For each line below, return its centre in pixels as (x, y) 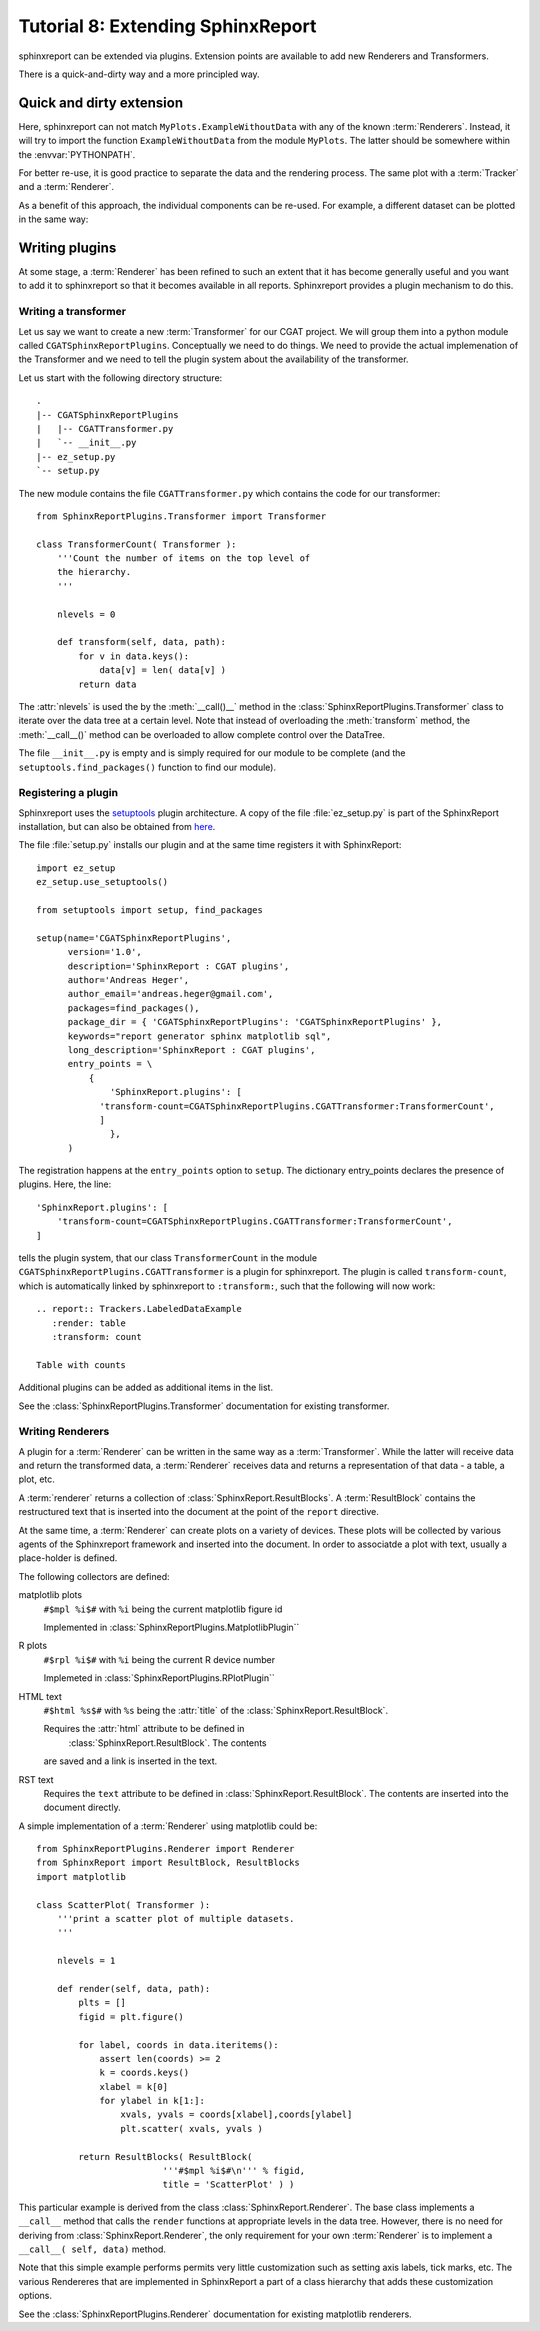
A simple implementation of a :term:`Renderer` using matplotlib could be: (168, 1826)
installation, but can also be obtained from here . (117, 827)
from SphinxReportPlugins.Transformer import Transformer (181, 516)
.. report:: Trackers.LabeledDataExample (139, 1309)
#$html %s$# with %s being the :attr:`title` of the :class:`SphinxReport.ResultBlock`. (216, 1710)
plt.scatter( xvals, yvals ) (192, 2128)
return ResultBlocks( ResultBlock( (165, 2156)
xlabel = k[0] (134, 2086)
